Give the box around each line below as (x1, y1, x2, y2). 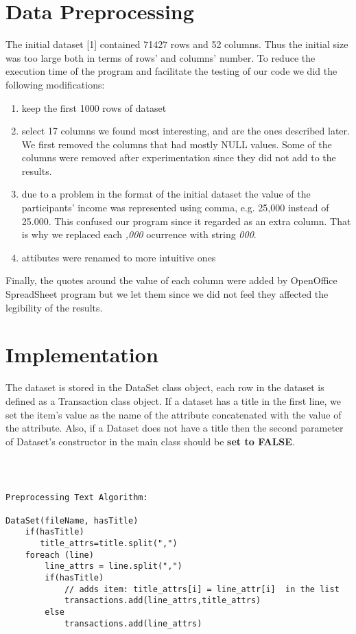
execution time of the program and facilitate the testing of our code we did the (5, 64, 337, 78)
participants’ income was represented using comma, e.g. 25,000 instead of (21, 200, 329, 215)
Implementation (5, 340, 158, 368)
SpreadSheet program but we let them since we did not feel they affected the (5, 287, 329, 301)
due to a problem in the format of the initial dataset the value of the (21, 187, 311, 201)
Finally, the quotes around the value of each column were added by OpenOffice (5, 273, 337, 287)
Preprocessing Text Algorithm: (5, 493, 148, 503)
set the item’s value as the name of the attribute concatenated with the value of (5, 407, 342, 421)
